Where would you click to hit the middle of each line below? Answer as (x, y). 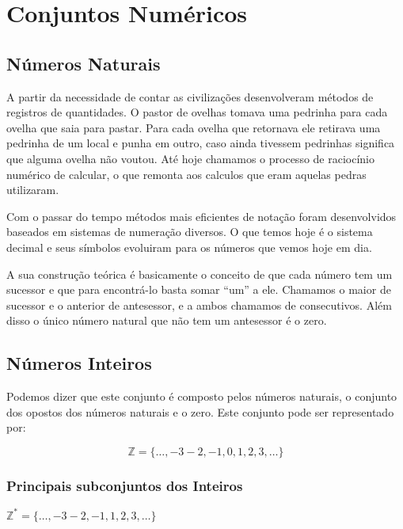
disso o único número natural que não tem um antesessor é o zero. (167, 320)
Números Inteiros (79, 363)
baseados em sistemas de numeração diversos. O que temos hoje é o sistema (190, 232)
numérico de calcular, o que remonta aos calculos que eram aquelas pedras (186, 174)
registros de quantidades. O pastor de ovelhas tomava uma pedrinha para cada (197, 112)
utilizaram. (33, 190)
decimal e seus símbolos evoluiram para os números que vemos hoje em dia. (189, 247)
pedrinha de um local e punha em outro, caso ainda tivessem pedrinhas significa (201, 143)
